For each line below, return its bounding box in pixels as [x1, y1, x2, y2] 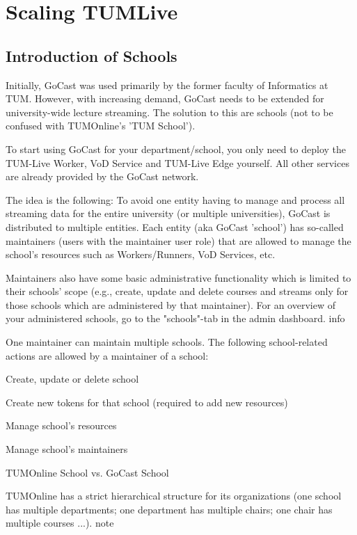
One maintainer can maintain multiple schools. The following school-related [6, 335, 328, 349]
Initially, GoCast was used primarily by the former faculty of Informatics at [6, 77, 328, 92]
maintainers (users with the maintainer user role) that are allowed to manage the [6, 233, 351, 248]
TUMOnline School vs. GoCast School [6, 465, 169, 479]
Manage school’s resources [6, 418, 117, 433]
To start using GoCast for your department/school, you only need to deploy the [6, 141, 347, 156]
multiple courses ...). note [6, 516, 114, 530]
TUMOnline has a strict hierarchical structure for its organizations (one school [6, 488, 342, 503]
